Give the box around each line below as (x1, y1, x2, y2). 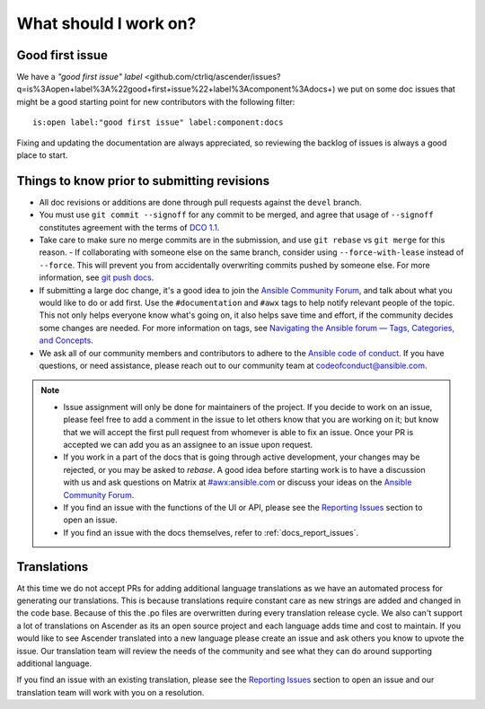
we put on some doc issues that (337, 83, 455, 94)
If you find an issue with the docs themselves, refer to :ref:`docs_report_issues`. (63, 527, 359, 538)
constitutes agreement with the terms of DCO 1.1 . (39, 222, 220, 232)
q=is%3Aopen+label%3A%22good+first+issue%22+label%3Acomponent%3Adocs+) (16, 83, 336, 94)
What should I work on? (16, 13, 197, 33)
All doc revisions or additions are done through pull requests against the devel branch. (39, 197, 363, 207)
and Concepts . (39, 335, 94, 346)
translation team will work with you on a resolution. (16, 687, 205, 697)
